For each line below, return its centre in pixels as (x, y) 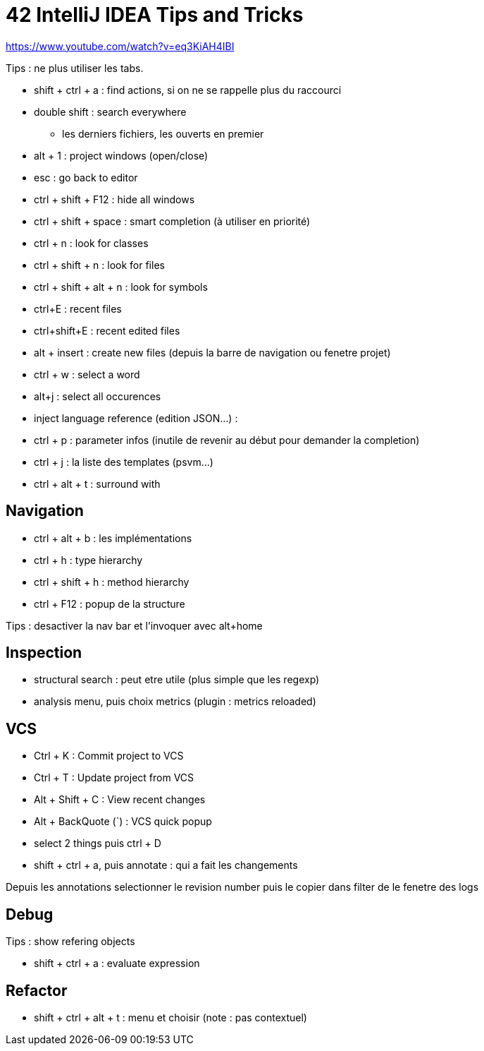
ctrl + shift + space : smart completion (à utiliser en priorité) (172, 221)
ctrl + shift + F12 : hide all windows (114, 199)
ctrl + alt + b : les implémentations (113, 538)
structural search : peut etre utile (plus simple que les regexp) (177, 680)
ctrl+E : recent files (78, 308)
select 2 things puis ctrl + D (98, 843)
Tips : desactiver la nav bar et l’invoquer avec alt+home (134, 625)
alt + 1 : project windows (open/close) (121, 155)
